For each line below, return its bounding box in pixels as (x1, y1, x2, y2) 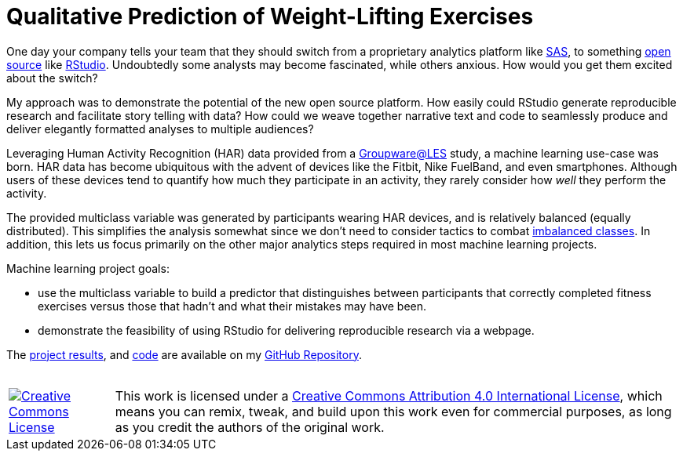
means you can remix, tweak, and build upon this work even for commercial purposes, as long (115, 403, 672, 419)
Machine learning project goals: (6, 261, 170, 275)
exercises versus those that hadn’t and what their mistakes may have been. (38, 299, 427, 313)
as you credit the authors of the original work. (115, 419, 385, 435)
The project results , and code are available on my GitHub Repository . (6, 347, 362, 361)
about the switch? (6, 71, 98, 85)
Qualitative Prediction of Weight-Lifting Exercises (6, 3, 534, 30)
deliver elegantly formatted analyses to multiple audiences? (6, 122, 314, 136)
